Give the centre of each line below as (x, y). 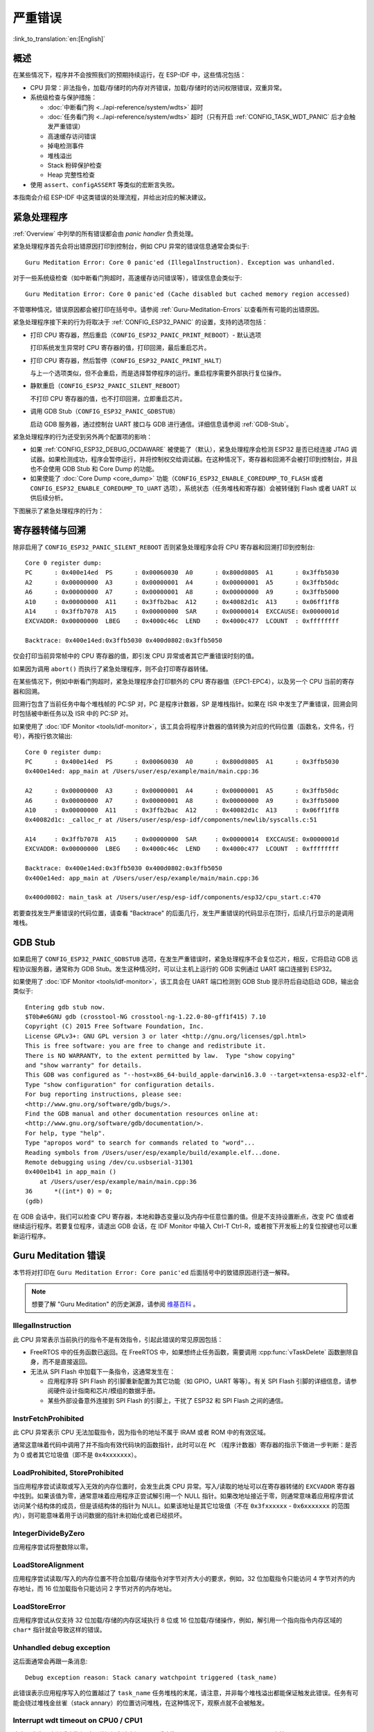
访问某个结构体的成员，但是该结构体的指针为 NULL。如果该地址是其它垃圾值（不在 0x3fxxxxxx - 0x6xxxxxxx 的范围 (181, 1505)
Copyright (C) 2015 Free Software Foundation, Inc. (115, 1026)
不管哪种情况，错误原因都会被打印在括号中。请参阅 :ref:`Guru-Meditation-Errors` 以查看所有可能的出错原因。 (168, 309)
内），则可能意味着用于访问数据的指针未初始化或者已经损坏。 (99, 1515)
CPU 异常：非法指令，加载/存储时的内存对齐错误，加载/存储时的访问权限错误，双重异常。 (158, 87)
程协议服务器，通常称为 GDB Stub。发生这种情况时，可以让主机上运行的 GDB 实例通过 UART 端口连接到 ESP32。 (174, 969)
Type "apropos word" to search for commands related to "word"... (140, 1143)
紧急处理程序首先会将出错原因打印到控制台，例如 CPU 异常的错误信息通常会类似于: (131, 247)
